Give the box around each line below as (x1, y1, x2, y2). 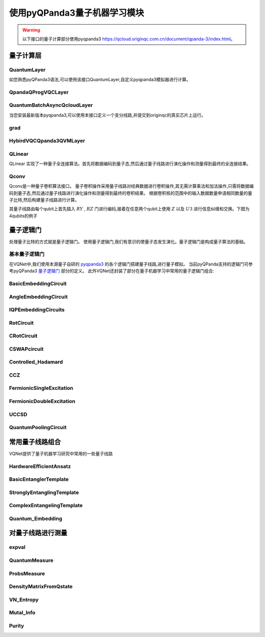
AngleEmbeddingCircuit (9, 293, 68, 300)
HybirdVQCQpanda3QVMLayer (9, 138, 85, 145)
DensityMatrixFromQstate (9, 583, 73, 590)
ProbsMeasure (9, 570, 45, 577)
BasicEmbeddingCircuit (9, 280, 67, 287)
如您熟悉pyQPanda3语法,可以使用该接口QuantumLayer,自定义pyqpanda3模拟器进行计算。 (9, 77, 191, 83)
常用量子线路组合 (9, 437, 61, 446)
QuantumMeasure (9, 557, 53, 564)
